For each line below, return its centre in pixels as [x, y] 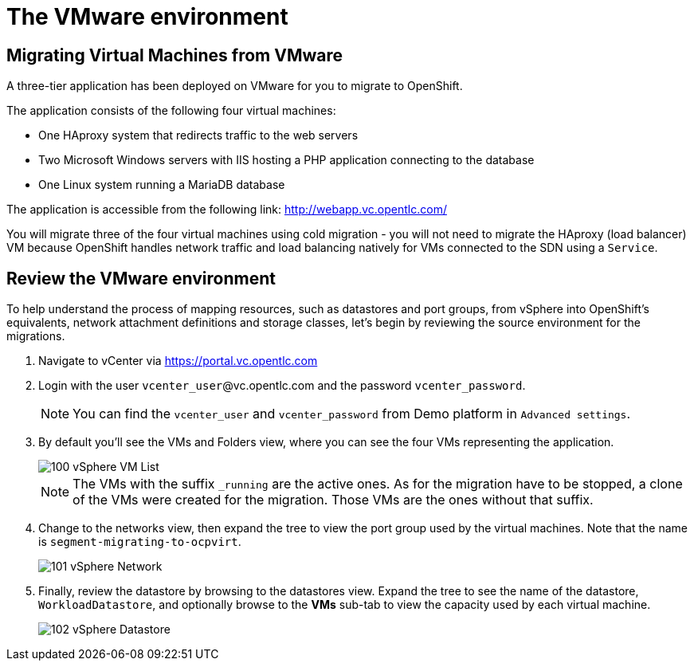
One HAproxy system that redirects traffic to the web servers [198, 135]
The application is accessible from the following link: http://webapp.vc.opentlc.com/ [227, 210]
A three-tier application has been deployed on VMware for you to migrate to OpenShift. [235, 86]
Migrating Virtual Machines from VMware [175, 55]
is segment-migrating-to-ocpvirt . [140, 542]
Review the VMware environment [141, 278]
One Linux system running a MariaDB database [162, 185]
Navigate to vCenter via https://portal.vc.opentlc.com [178, 361]
